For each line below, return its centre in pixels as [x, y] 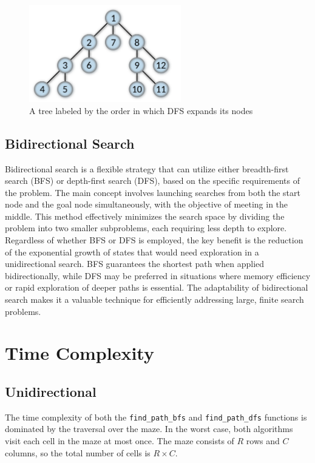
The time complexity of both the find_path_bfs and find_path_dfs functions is [156, 417]
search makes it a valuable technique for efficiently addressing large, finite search [154, 299]
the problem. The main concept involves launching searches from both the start [153, 192]
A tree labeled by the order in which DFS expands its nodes [141, 110]
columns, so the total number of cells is [78, 452]
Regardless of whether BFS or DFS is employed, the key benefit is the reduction [154, 240]
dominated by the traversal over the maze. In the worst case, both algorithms [149, 429]
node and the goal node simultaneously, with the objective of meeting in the [147, 204]
